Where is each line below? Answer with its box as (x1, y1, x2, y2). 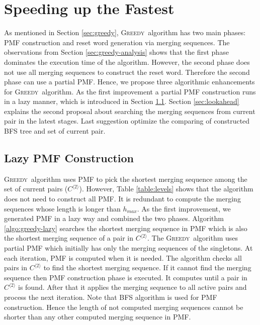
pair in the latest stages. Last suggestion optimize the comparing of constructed (4, 116, 250, 126)
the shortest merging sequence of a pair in (4, 233, 133, 243)
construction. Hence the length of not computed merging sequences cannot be (4, 301, 243, 312)
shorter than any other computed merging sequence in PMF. (4, 311, 191, 322)
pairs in (4, 262, 28, 273)
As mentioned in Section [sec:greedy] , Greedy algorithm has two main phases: (4, 27, 246, 38)
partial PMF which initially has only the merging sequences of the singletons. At (4, 243, 253, 253)
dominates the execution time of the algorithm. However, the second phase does (4, 56, 250, 67)
